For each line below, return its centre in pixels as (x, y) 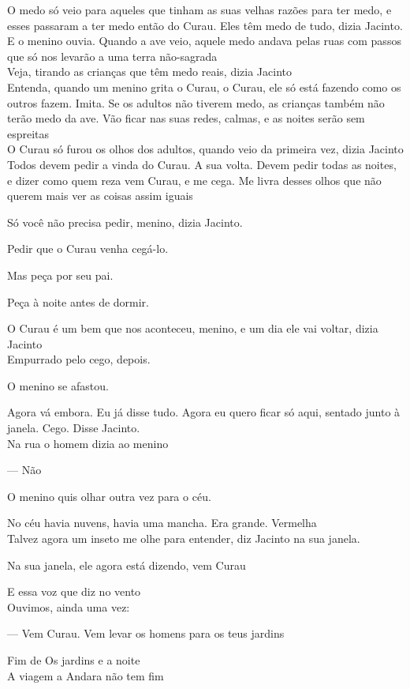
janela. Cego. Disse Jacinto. (74, 428)
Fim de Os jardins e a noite (74, 660)
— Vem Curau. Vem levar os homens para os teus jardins (146, 633)
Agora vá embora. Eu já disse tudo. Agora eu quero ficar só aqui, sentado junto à (204, 412)
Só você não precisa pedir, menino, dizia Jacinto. (125, 222)
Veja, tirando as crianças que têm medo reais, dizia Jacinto (150, 72)
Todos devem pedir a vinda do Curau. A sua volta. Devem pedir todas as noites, (202, 164)
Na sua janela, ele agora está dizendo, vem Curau (127, 565)
